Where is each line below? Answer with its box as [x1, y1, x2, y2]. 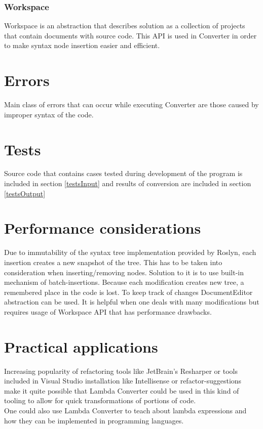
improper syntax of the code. [4, 109, 94, 119]
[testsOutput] [4, 188, 46, 198]
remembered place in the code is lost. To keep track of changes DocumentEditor [4, 286, 253, 297]
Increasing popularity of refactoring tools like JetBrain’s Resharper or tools [4, 365, 238, 376]
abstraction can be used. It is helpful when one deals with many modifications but [4, 296, 259, 307]
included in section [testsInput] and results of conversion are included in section [4, 178, 251, 189]
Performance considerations [4, 218, 201, 238]
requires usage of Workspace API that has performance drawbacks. [4, 306, 212, 317]
